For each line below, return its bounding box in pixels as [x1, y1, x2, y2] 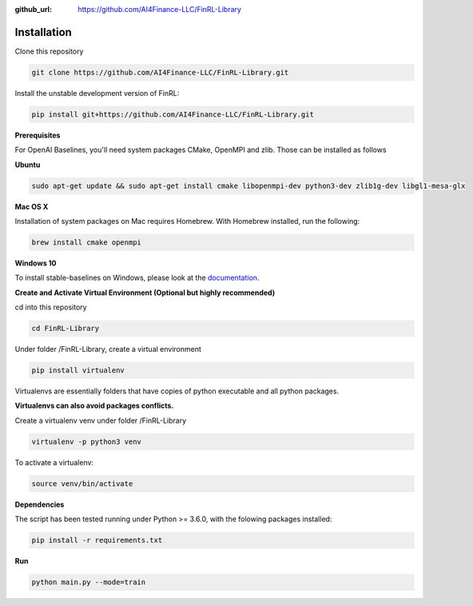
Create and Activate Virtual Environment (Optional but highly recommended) [14, 288, 276, 297]
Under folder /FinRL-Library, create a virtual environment [14, 345, 201, 354]
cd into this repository [14, 302, 87, 312]
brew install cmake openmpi [31, 237, 141, 247]
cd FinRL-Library [31, 324, 100, 333]
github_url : [14, 5, 52, 14]
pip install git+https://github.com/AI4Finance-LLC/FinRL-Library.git [31, 110, 315, 119]
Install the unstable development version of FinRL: [14, 88, 180, 98]
